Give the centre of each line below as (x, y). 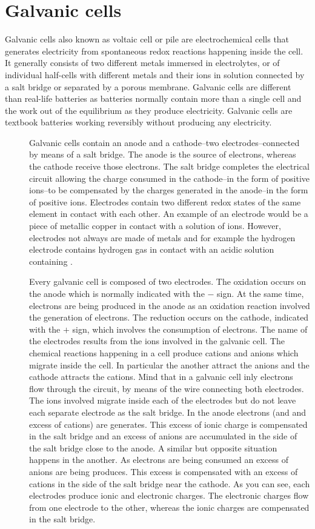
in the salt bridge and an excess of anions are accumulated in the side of (163, 436)
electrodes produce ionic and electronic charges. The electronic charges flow (169, 495)
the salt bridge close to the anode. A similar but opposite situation (153, 447)
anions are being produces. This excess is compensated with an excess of (164, 471)
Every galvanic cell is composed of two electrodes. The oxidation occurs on (168, 281)
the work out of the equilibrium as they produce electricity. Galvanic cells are (149, 110)
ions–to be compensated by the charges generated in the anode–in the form (169, 190)
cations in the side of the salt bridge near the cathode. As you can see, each (170, 483)
